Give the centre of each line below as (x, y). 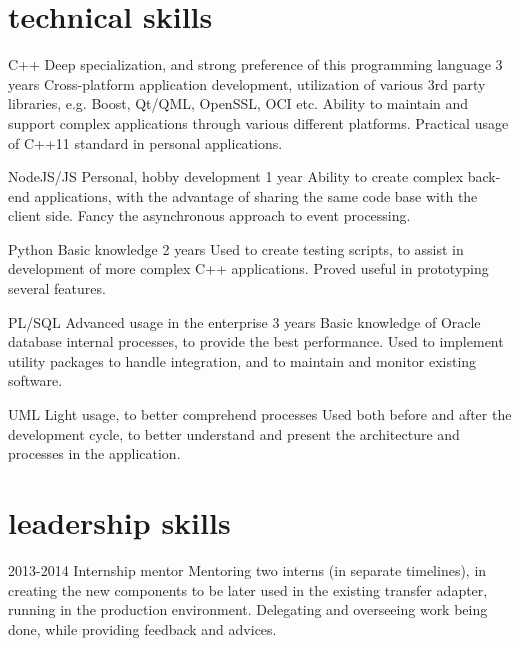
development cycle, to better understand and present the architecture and (234, 433)
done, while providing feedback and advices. (142, 628)
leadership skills (119, 522)
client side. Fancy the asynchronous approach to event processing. (209, 215)
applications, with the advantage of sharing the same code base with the (256, 195)
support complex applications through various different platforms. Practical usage (258, 122)
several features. (57, 288)
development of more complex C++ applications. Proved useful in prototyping (248, 268)
